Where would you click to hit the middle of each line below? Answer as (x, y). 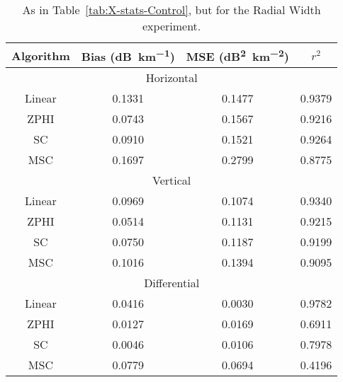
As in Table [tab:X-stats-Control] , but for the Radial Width (171, 10)
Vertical (172, 180)
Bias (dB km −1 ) (128, 56)
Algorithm (41, 55)
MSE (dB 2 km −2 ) (237, 56)
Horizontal (171, 78)
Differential (172, 283)
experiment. (172, 26)
